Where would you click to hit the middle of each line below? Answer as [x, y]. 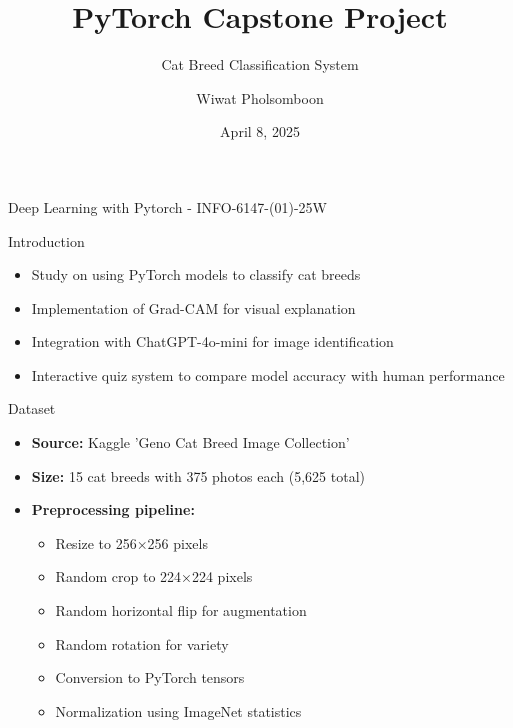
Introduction [46, 240]
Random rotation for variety [142, 643]
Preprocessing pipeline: [113, 509]
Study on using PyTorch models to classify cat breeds [196, 274]
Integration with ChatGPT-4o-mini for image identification [212, 341]
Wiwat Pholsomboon [260, 97]
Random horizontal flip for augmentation [181, 610]
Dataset [32, 408]
